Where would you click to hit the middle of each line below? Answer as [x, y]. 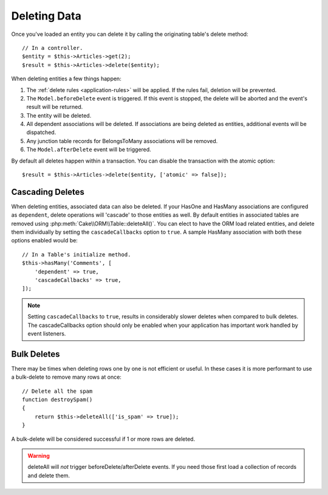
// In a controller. [53, 48]
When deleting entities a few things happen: [66, 79]
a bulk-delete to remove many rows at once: [66, 377]
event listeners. [47, 334]
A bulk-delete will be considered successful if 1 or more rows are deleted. [103, 439]
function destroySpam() [57, 400]
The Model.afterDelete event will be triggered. [89, 150]
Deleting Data [46, 16]
